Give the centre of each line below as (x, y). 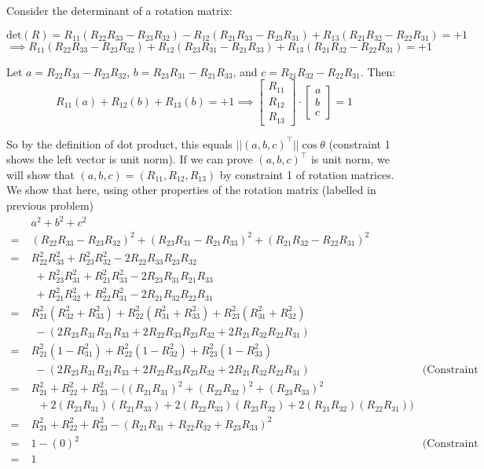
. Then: (378, 71)
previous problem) (50, 205)
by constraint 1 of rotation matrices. (307, 174)
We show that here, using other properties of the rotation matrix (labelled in (191, 190)
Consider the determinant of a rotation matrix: (119, 10)
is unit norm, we (350, 159)
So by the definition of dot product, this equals (119, 143)
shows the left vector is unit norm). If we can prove (130, 159)
